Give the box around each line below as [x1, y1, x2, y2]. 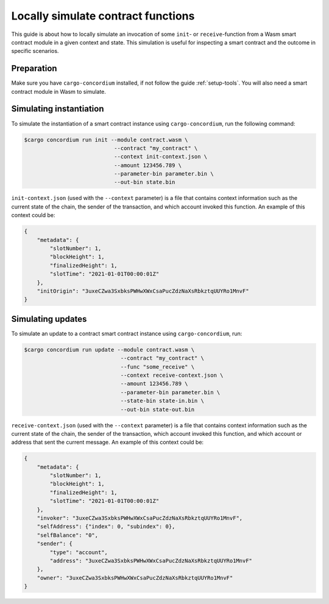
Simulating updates [11, 314, 87, 324]
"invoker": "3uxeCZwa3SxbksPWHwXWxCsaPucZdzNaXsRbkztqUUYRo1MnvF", [37, 515, 243, 522]
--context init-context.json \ [113, 153, 208, 160]
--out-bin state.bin [113, 179, 175, 186]
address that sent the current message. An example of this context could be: [11, 439, 204, 446]
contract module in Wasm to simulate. [11, 88, 107, 95]
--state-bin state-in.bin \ [120, 397, 204, 405]
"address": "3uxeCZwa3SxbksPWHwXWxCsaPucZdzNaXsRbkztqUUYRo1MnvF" [49, 558, 253, 564]
